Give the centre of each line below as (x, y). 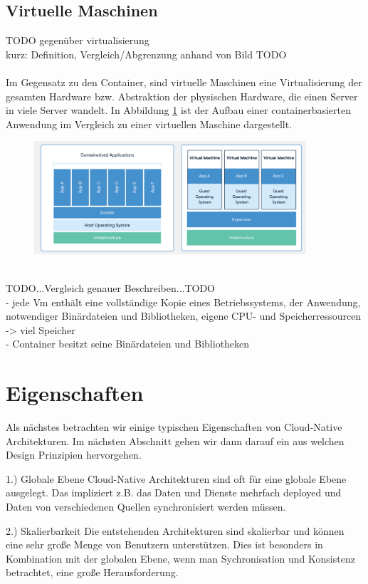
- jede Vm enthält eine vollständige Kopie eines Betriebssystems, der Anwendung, (183, 302)
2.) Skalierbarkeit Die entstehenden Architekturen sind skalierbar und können (175, 530)
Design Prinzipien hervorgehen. (74, 455)
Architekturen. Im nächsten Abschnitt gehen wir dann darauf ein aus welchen (175, 440)
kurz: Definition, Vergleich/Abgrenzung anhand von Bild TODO (146, 54)
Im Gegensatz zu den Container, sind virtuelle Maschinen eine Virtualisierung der (184, 82)
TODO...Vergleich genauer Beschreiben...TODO (111, 287)
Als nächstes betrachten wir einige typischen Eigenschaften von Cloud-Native (174, 427)
